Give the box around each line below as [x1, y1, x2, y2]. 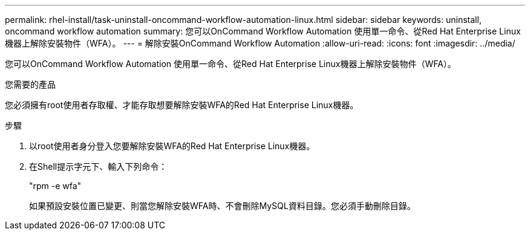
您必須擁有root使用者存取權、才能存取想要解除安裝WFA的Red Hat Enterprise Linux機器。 [5, 100, 359, 110]
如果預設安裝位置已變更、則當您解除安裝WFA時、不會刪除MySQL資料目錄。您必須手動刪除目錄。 [29, 201, 416, 211]
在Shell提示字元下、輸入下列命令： [29, 161, 168, 172]
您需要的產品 [5, 79, 56, 89]
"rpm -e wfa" [29, 181, 82, 191]
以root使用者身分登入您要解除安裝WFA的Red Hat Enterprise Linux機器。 [29, 141, 315, 151]
